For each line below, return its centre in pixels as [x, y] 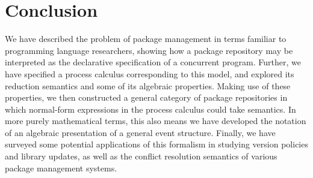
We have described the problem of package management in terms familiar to [146, 39]
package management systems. [61, 168]
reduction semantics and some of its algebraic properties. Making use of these [148, 85]
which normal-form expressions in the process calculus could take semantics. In [150, 109]
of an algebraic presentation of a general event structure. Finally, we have [140, 132]
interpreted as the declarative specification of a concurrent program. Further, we [153, 62]
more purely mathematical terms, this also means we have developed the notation [156, 121]
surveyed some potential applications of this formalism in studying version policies [156, 144]
